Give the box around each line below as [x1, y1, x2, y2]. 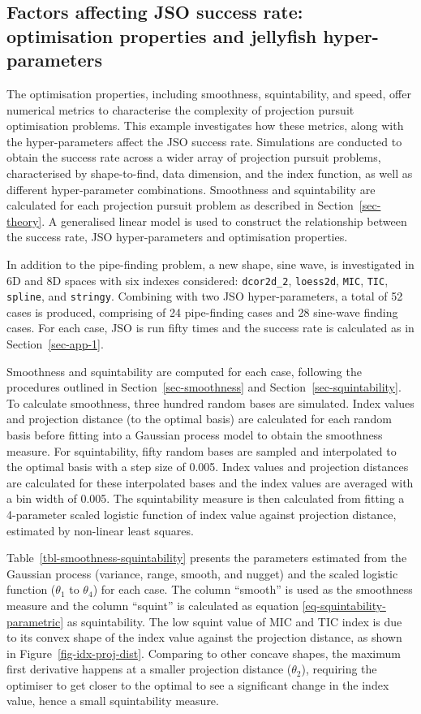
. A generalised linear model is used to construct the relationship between [41, 212, 407, 229]
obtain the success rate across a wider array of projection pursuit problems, [6, 149, 381, 166]
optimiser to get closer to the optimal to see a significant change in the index [6, 676, 389, 693]
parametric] [6, 612, 64, 630]
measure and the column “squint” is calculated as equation [6, 596, 299, 613]
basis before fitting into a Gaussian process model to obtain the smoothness [6, 426, 383, 443]
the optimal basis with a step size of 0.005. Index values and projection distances [6, 458, 409, 475]
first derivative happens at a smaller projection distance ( [6, 660, 292, 677]
